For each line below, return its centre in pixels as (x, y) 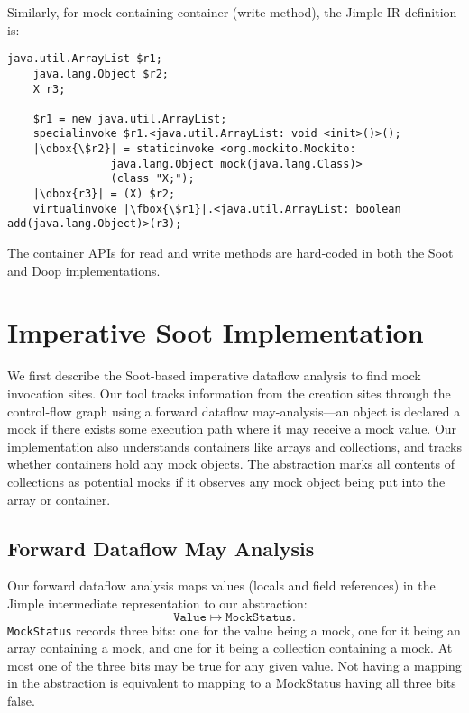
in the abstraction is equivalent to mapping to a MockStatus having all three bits (232, 683)
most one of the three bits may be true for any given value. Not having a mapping (234, 665)
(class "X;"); (152, 179)
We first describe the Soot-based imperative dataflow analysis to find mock (214, 375)
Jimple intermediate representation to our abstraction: (157, 603)
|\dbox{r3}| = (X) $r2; (104, 194)
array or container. (59, 499)
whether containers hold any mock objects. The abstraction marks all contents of (231, 464)
